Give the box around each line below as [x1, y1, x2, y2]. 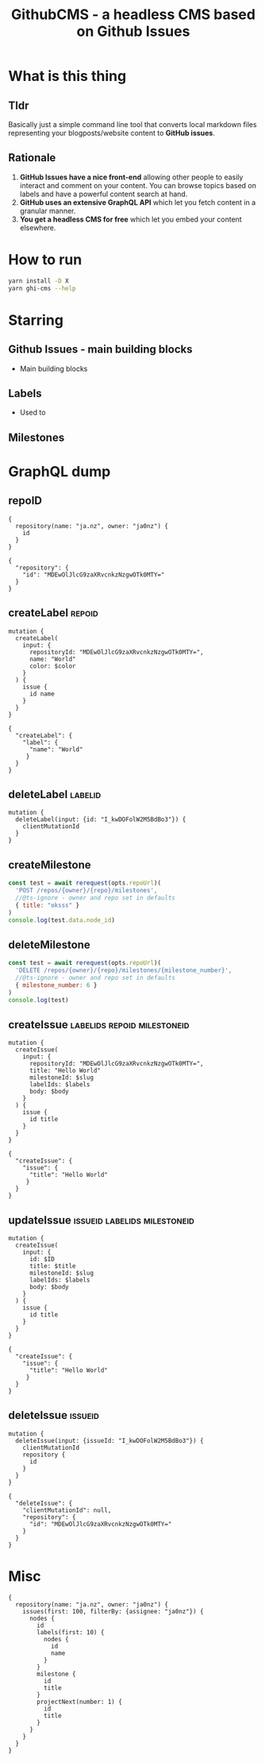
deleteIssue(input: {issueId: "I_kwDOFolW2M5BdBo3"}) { [15, 1436, 204, 1444]
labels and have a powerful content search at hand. [19, 189, 188, 199]
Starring [8, 311, 63, 329]
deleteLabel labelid [8, 788, 102, 801]
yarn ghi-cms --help [8, 284, 77, 292]
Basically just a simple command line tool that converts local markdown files [8, 120, 257, 129]
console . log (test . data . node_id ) [8, 916, 115, 924]
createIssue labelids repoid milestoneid [8, 1018, 190, 1031]
